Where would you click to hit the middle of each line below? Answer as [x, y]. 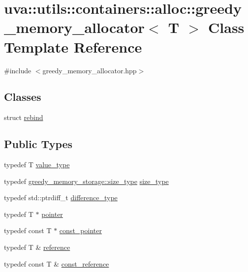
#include [18, 70]
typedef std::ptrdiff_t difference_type [61, 197]
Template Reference [73, 46]
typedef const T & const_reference [57, 263]
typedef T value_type [37, 165]
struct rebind [24, 117]
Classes [23, 97]
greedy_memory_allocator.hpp [90, 70]
